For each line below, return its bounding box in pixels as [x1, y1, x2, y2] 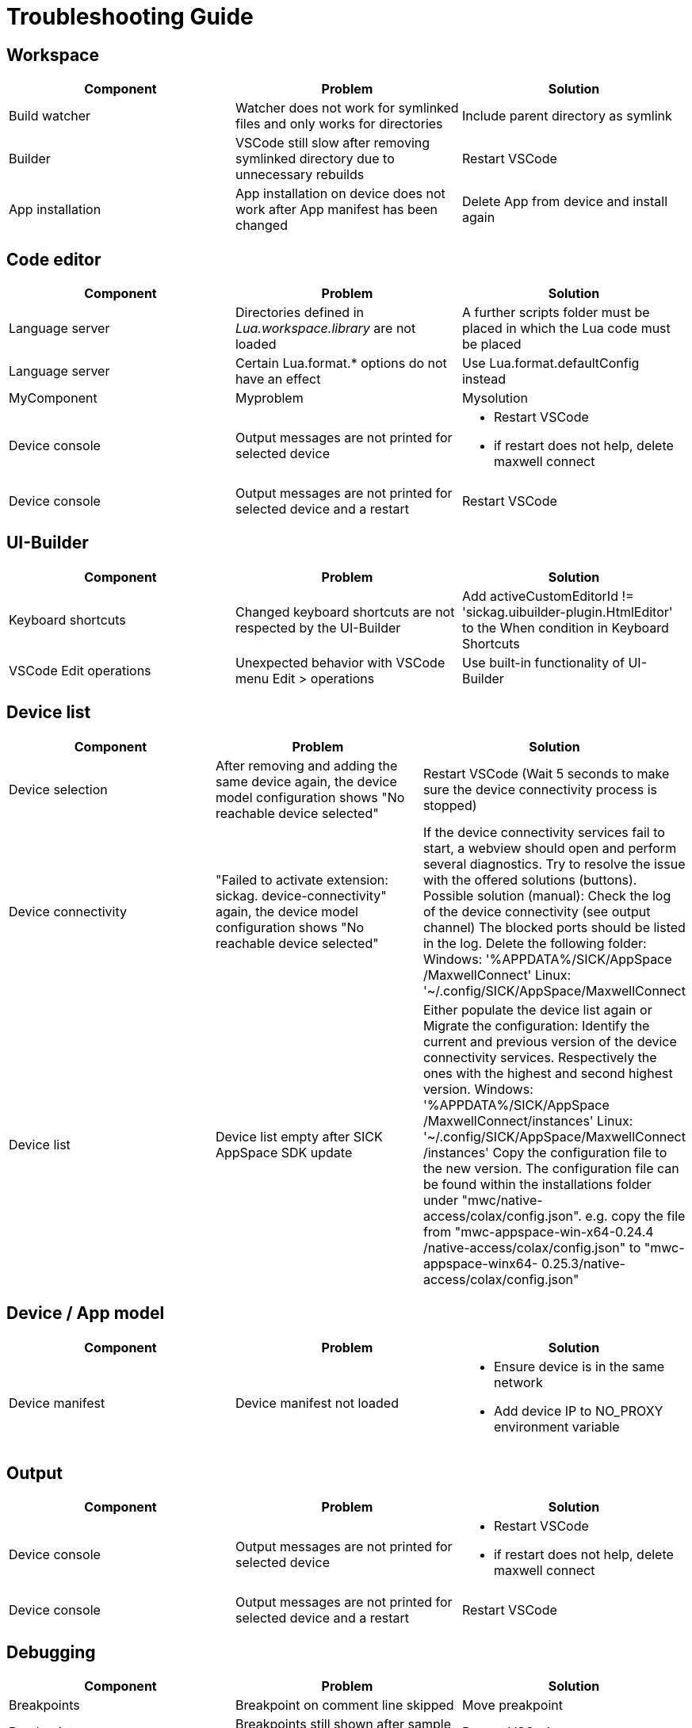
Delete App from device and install [461, 193, 668, 210]
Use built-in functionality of [461, 654, 625, 671]
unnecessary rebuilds [235, 166, 365, 183]
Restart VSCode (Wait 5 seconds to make [422, 765, 670, 782]
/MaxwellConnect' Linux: [422, 966, 572, 983]
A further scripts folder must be [461, 304, 650, 321]
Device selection [9, 781, 108, 797]
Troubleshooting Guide [6, 3, 254, 30]
